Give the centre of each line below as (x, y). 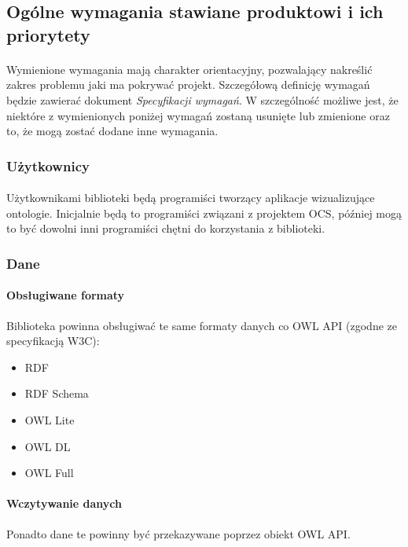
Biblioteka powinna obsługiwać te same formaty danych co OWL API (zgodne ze (202, 325)
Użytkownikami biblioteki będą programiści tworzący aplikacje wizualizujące (191, 198)
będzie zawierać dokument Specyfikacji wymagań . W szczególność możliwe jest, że (202, 99)
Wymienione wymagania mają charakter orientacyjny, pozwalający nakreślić (189, 69)
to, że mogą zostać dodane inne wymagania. (112, 131)
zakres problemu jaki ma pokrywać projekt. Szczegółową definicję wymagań (188, 84)
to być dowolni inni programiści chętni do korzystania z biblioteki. (166, 228)
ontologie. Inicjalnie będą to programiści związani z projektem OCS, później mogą (204, 213)
